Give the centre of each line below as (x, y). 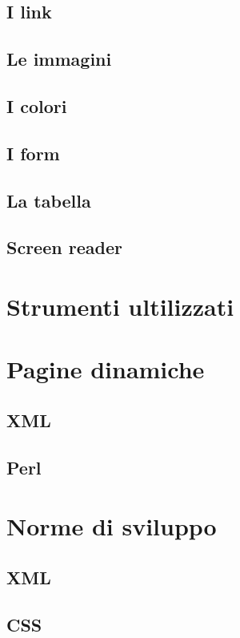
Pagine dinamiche (106, 369)
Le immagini (59, 59)
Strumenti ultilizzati (120, 306)
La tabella (49, 200)
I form (33, 153)
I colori (37, 105)
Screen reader (64, 247)
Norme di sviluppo (112, 526)
